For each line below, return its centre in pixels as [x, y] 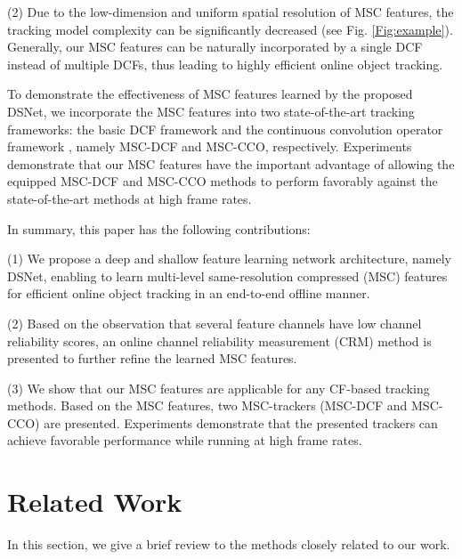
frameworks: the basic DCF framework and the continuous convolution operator [225, 129]
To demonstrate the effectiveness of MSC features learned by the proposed [210, 94]
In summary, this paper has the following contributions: [159, 228]
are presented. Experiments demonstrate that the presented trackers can [241, 422]
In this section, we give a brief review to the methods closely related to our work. [229, 544]
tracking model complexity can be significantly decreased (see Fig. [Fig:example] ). [230, 29]
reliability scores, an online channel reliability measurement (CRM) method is [219, 340]
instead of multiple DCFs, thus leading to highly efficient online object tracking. [225, 64]
